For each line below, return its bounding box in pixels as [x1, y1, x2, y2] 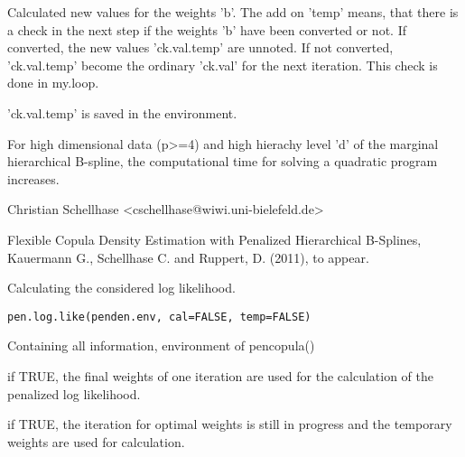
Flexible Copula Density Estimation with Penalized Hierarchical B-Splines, [7, 229, 422, 248]
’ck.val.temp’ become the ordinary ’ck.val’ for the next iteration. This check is [7, 55, 438, 74]
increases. [7, 169, 60, 188]
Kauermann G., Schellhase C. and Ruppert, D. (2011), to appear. [7, 247, 369, 266]
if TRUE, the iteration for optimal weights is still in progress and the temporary [7, 415, 452, 434]
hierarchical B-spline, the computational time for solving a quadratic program [7, 152, 438, 171]
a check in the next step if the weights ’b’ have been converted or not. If [7, 20, 406, 39]
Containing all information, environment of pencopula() [7, 336, 315, 355]
